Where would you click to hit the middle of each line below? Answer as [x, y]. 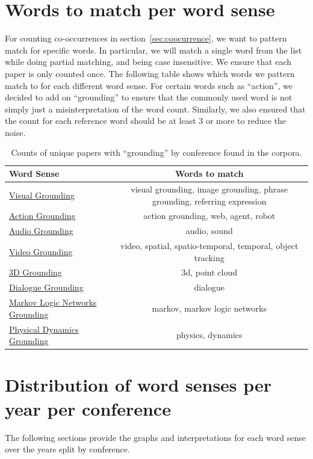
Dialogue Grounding [46, 287]
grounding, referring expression [209, 201]
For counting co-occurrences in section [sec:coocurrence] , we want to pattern [146, 38]
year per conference [88, 408]
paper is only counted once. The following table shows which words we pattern [150, 73]
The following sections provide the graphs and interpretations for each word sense [156, 437]
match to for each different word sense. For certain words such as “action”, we [149, 85]
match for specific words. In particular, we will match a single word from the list [153, 50]
